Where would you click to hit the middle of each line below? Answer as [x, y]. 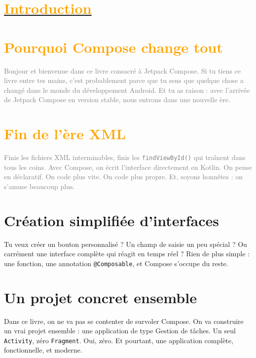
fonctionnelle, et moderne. [43, 350]
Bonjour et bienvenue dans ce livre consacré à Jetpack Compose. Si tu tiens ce [122, 70]
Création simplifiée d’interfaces [112, 220]
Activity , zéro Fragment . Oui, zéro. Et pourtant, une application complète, [119, 340]
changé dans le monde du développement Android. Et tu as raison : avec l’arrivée [127, 90]
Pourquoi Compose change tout [113, 47]
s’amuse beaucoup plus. [39, 186]
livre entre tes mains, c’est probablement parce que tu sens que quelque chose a [124, 80]
